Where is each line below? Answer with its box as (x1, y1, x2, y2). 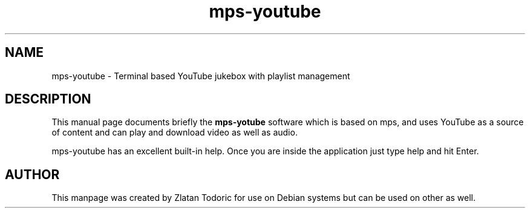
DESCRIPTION (5, 91, 91, 107)
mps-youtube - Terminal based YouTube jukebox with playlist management (51, 70, 350, 81)
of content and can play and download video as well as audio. (51, 127, 298, 138)
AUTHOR (5, 166, 60, 182)
